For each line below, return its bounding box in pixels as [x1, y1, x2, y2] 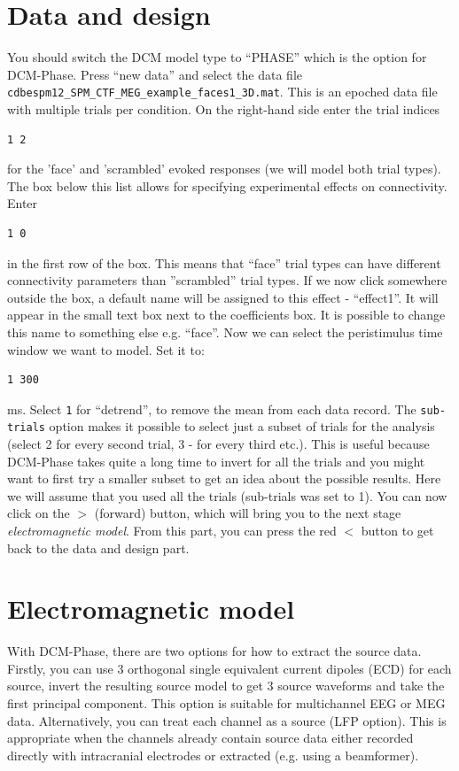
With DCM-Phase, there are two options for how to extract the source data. [7, 642, 422, 660]
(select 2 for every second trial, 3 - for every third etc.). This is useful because [7, 435, 430, 452]
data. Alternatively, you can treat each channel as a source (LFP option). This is [7, 711, 447, 729]
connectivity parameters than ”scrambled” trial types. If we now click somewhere [7, 271, 447, 289]
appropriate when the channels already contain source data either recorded [7, 729, 414, 747]
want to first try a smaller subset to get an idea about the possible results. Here [7, 469, 441, 488]
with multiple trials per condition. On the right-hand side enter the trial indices [7, 99, 440, 118]
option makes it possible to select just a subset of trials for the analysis [49, 417, 435, 436]
